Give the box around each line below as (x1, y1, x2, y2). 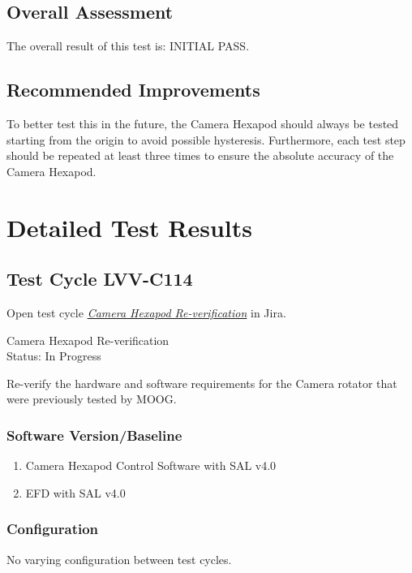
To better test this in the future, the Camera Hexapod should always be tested (6, 115, 399, 131)
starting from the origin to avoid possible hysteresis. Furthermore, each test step (6, 131, 406, 148)
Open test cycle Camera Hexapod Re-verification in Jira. (6, 304, 286, 321)
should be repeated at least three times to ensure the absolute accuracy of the (6, 147, 394, 164)
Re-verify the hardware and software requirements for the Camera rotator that (6, 374, 397, 391)
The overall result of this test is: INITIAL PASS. (6, 37, 250, 54)
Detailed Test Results (6, 210, 252, 243)
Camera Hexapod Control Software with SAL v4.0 (25, 457, 277, 474)
